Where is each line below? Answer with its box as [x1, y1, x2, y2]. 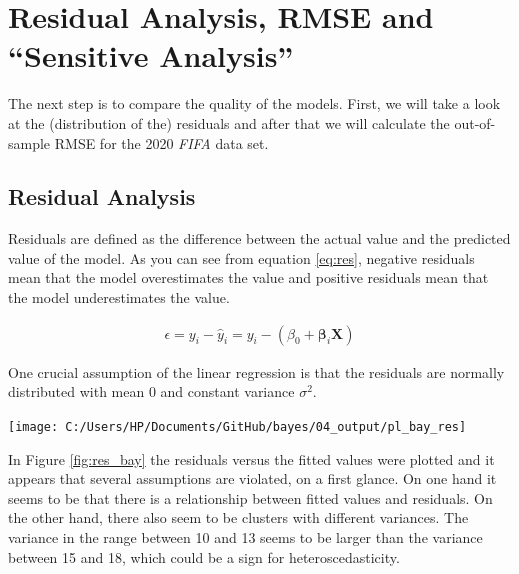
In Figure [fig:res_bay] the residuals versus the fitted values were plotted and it [8, 448, 495, 469]
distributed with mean [8, 381, 145, 402]
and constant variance [160, 381, 295, 402]
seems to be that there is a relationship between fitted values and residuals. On [8, 487, 493, 508]
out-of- [454, 112, 496, 133]
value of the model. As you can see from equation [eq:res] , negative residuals [8, 247, 475, 268]
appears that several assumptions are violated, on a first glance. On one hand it [8, 468, 497, 489]
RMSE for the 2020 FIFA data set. [54, 132, 269, 153]
